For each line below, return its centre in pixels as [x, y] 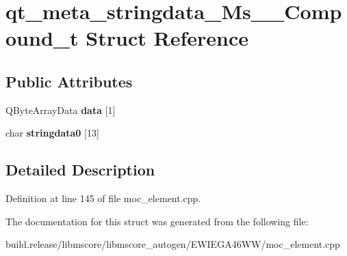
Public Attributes [69, 81]
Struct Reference [167, 38]
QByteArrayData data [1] [61, 110]
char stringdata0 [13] [52, 133]
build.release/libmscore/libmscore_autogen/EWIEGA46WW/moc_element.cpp [173, 244]
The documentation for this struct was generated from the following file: [157, 221]
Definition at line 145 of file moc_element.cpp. [103, 198]
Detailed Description [80, 170]
